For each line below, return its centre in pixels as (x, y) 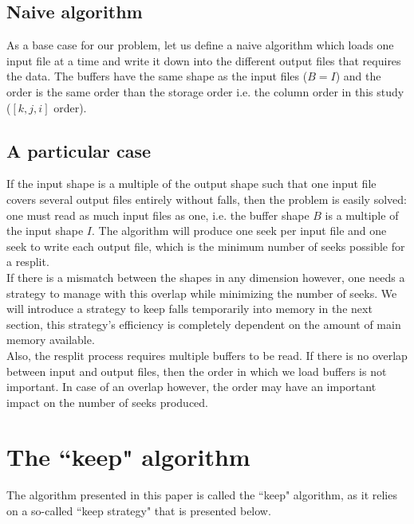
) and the (358, 76)
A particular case (79, 150)
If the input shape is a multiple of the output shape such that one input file (191, 184)
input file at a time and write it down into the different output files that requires (204, 60)
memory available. (51, 340)
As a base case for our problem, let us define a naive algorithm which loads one (200, 45)
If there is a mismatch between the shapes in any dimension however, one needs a (206, 277)
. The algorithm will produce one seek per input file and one (239, 231)
